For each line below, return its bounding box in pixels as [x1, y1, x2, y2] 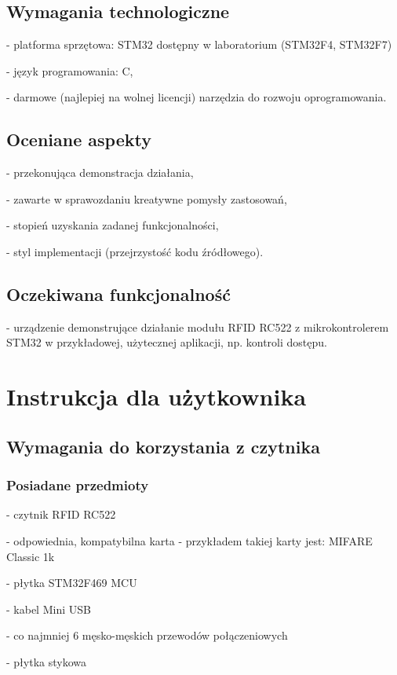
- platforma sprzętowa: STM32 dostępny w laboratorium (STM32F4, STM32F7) [6, 36, 392, 53]
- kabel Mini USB [6, 600, 91, 617]
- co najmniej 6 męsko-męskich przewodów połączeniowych [6, 627, 288, 644]
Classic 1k [6, 548, 55, 564]
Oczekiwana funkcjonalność [6, 281, 231, 306]
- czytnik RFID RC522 [6, 506, 116, 523]
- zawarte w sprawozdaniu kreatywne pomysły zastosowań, [6, 190, 287, 207]
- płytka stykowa [6, 653, 86, 669]
